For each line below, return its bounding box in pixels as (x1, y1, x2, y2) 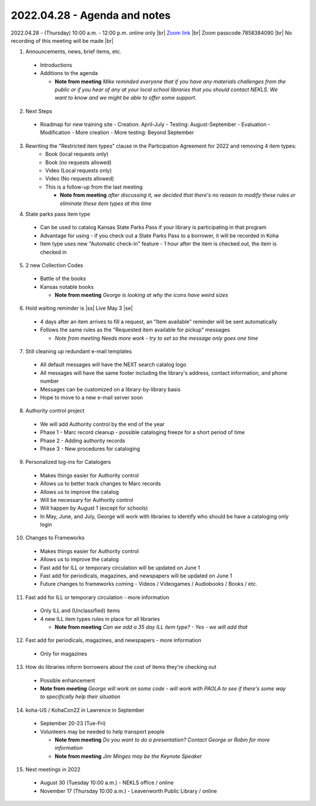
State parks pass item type (25, 210, 91, 217)
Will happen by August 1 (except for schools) (40, 504, 149, 512)
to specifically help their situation (40, 693, 121, 700)
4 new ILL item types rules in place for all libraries (40, 615, 160, 622)
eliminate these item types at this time (60, 200, 152, 207)
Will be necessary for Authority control (40, 496, 134, 503)
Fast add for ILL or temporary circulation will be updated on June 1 (40, 564, 200, 571)
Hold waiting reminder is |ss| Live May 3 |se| (25, 305, 133, 312)
